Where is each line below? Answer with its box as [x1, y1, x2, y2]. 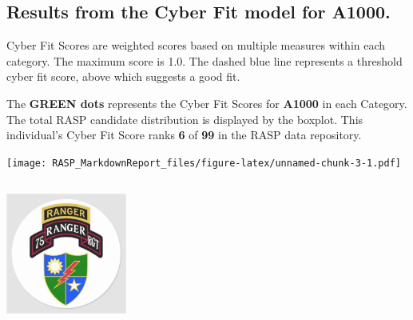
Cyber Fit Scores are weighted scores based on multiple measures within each [6, 37, 386, 54]
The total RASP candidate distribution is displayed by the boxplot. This [6, 110, 363, 127]
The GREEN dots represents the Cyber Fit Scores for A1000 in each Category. [6, 94, 407, 111]
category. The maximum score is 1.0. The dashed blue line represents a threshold [6, 52, 403, 69]
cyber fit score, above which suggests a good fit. [6, 68, 240, 85]
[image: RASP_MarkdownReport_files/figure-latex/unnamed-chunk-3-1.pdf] [6, 157, 401, 169]
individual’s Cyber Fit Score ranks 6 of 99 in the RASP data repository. [6, 126, 362, 143]
